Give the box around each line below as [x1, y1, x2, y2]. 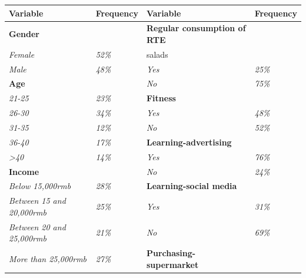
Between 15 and [9, 194, 66, 207]
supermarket [146, 258, 199, 270]
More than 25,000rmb [9, 252, 87, 264]
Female [9, 48, 35, 60]
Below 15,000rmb [9, 180, 71, 192]
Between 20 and [9, 220, 66, 233]
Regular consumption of [146, 22, 246, 34]
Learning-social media [146, 180, 237, 192]
